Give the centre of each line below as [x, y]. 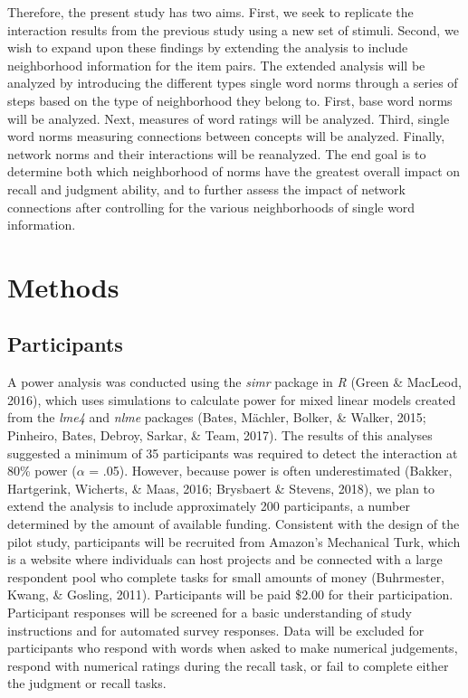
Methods [63, 286]
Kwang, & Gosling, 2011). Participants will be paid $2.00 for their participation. [230, 594]
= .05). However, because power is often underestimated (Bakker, [271, 471]
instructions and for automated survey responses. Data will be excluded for [216, 630]
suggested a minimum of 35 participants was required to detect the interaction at [233, 453]
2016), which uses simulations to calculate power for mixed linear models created [232, 399]
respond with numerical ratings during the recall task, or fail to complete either [228, 665]
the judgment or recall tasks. [87, 683]
